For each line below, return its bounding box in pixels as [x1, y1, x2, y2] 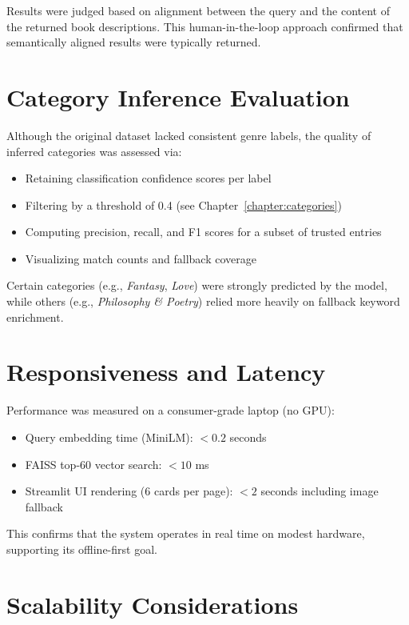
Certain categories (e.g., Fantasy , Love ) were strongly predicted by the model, [6, 277, 387, 294]
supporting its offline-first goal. [6, 540, 157, 557]
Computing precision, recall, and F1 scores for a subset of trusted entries [25, 223, 382, 240]
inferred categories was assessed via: [6, 142, 182, 159]
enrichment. [6, 308, 64, 325]
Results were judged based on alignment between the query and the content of [6, 2, 390, 18]
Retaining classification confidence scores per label [25, 170, 272, 186]
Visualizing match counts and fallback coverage [25, 250, 256, 266]
